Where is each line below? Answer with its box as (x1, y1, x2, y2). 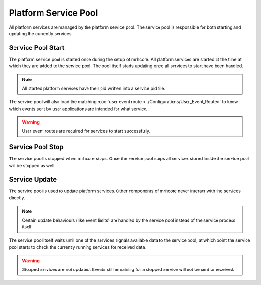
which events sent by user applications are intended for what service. (9, 106, 148, 111)
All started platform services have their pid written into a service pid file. (22, 85, 166, 92)
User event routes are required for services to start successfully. (22, 128, 151, 134)
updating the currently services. (9, 31, 72, 36)
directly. (9, 195, 25, 201)
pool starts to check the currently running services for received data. (9, 244, 146, 250)
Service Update (9, 175, 57, 184)
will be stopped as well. (9, 162, 56, 168)
